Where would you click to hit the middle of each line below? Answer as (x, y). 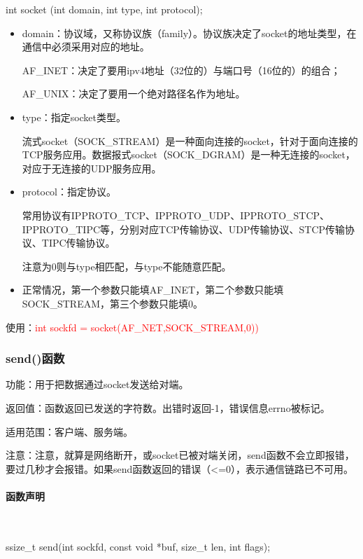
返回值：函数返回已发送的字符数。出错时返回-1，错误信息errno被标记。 (168, 407)
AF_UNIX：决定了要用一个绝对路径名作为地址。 (134, 94)
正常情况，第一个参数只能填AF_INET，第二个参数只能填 (153, 290)
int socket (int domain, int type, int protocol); (104, 9)
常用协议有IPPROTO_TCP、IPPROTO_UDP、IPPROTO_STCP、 (176, 215)
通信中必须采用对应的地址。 (86, 47)
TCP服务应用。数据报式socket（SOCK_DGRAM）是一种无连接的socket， (188, 154)
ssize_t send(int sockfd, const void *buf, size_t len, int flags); (138, 546)
